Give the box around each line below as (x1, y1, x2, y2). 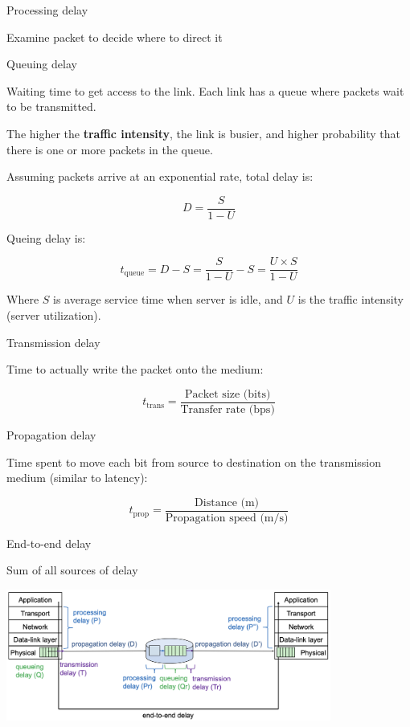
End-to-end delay (6, 534, 92, 551)
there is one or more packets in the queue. (6, 141, 213, 157)
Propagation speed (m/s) (165, 512, 289, 524)
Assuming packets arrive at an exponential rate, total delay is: (6, 168, 314, 185)
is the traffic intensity (297, 291, 404, 308)
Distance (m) (195, 496, 260, 508)
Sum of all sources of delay (6, 562, 138, 578)
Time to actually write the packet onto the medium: (6, 361, 264, 378)
